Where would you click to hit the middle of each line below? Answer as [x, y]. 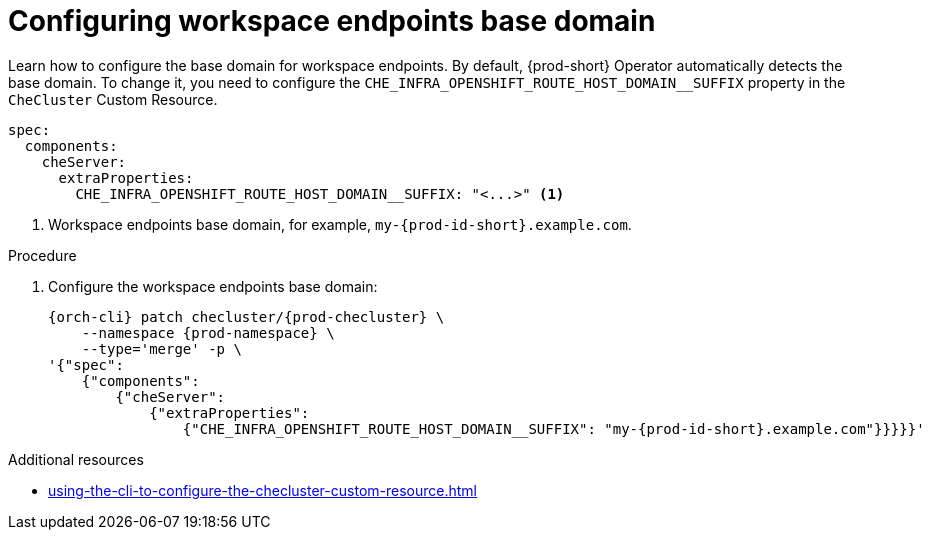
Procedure [42, 255]
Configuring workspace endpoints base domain [332, 21]
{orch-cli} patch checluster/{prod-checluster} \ [246, 316]
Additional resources [76, 459]
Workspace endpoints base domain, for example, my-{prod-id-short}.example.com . [340, 224]
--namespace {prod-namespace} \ [208, 332]
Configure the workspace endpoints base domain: [213, 286]
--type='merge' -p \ [161, 348]
